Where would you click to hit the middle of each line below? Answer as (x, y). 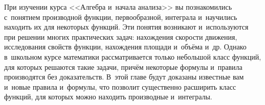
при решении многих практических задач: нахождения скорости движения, (121, 36)
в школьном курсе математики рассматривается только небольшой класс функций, (133, 56)
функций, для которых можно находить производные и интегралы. (108, 97)
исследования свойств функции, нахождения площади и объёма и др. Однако (125, 47)
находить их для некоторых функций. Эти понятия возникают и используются (126, 27)
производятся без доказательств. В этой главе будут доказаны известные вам (124, 77)
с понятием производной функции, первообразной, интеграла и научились (121, 17)
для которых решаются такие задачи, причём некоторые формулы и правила (123, 67)
